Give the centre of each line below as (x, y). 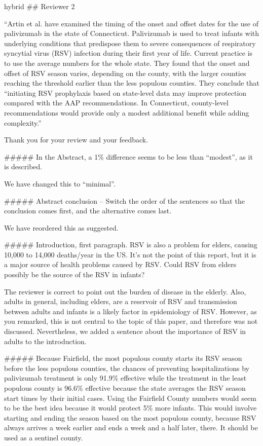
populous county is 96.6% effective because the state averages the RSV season (125, 388)
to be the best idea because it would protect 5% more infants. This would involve (130, 408)
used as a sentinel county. (44, 437)
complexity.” (23, 122)
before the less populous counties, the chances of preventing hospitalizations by (127, 368)
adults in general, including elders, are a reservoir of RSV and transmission (121, 301)
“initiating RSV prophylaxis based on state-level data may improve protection (125, 92)
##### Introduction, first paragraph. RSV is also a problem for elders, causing (131, 245)
